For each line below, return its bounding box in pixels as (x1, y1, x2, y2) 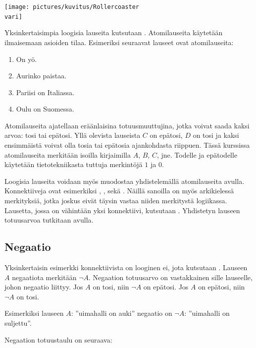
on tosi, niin (93, 282, 129, 292)
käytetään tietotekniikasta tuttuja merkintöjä (4, 159, 143, 170)
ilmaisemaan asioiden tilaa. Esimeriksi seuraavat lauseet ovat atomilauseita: (4, 37, 234, 47)
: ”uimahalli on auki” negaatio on (71, 308, 172, 318)
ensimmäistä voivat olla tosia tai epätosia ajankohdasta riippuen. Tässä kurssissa (4, 140, 250, 150)
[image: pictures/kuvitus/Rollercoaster (4, 3, 140, 10)
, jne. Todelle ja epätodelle (156, 149, 238, 160)
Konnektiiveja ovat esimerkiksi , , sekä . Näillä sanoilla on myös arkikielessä (4, 185, 234, 196)
